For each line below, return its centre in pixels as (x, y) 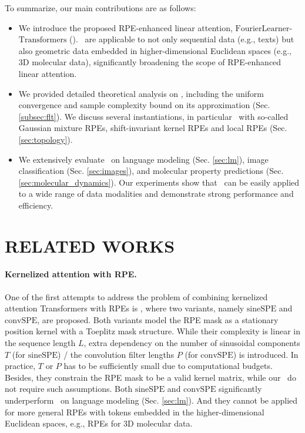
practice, (20, 366)
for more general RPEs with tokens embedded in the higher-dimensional (135, 412)
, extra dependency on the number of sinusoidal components (192, 343)
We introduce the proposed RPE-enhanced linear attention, (125, 27)
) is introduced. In (266, 354)
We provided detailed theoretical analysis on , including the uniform (141, 93)
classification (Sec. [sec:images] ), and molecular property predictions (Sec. (151, 171)
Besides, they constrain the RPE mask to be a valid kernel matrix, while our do (150, 377)
